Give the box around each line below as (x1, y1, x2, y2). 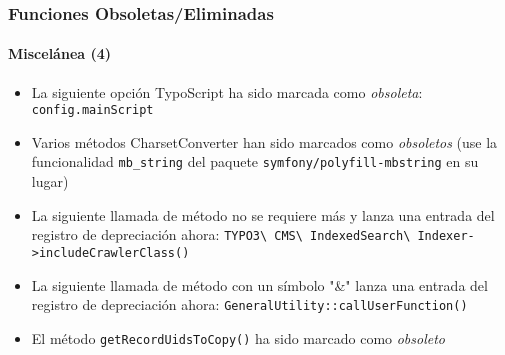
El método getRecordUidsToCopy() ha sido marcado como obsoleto (31, 327, 446, 348)
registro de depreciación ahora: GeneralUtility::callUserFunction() (31, 294, 468, 315)
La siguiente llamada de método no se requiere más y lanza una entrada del (31, 204, 495, 225)
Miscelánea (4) (8, 43, 112, 64)
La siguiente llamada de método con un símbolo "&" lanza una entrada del (31, 274, 488, 295)
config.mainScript (31, 103, 154, 118)
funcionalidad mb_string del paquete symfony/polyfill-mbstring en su (31, 151, 479, 172)
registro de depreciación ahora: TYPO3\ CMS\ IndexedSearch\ (31, 224, 411, 245)
